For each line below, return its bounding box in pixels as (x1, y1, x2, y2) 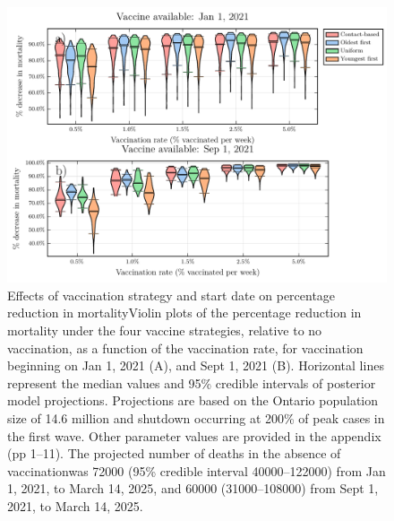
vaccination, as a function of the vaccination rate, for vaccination (7, 338, 364, 357)
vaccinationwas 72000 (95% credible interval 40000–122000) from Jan (7, 461, 386, 480)
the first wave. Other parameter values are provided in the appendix (7, 426, 381, 445)
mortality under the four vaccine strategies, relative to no (7, 321, 322, 340)
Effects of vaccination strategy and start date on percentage (7, 285, 336, 304)
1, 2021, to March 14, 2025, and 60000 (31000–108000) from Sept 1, (7, 479, 379, 498)
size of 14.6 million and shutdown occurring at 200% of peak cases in (7, 408, 385, 427)
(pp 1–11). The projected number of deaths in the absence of (7, 444, 341, 463)
